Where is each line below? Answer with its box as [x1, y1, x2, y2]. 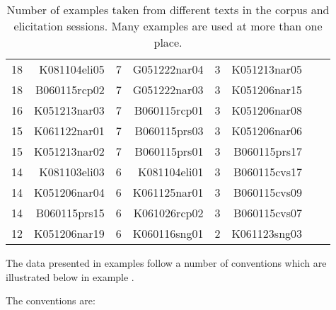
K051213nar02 [34, 143, 105, 159]
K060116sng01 [132, 225, 204, 241]
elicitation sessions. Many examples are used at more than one [13, 18, 323, 34]
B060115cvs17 [233, 163, 303, 180]
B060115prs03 [134, 122, 204, 139]
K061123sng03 [231, 225, 303, 241]
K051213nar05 [231, 61, 303, 77]
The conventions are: [6, 293, 95, 308]
